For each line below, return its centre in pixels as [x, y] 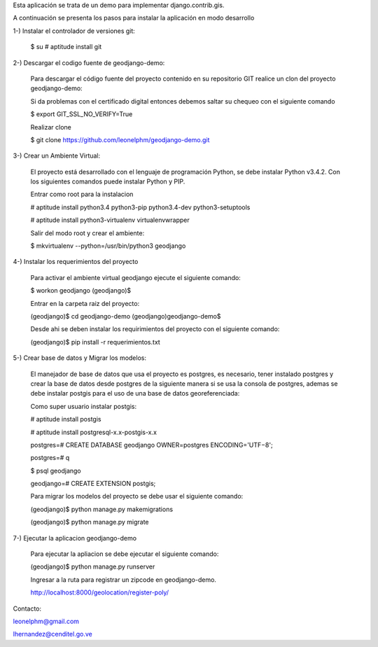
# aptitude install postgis [66, 419]
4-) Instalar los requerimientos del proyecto [76, 262]
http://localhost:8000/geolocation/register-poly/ [100, 592]
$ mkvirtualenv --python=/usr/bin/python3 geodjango [108, 246]
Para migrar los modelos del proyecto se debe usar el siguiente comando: [137, 496]
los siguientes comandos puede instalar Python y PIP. [108, 181]
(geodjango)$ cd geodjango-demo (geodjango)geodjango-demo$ [126, 316]
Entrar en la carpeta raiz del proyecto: [85, 303]
